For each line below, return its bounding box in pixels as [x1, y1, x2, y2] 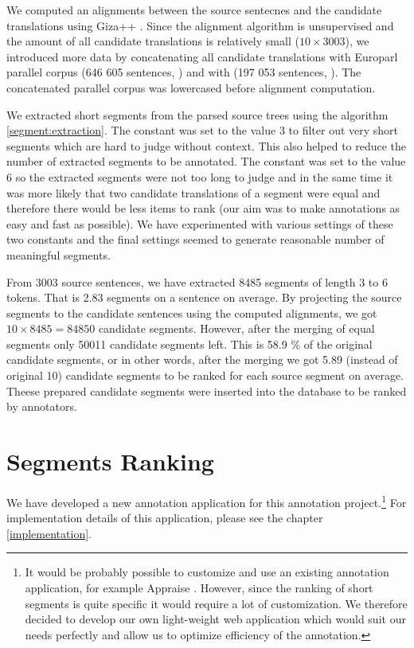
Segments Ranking [6, 445, 214, 478]
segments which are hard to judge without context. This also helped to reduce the [6, 137, 407, 154]
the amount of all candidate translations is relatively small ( [6, 33, 299, 49]
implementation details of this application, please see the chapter [6, 509, 323, 526]
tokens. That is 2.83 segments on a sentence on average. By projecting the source [6, 289, 402, 306]
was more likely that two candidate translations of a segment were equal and [6, 184, 381, 201]
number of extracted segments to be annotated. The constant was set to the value [6, 153, 406, 170]
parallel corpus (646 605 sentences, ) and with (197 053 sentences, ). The [6, 64, 361, 80]
